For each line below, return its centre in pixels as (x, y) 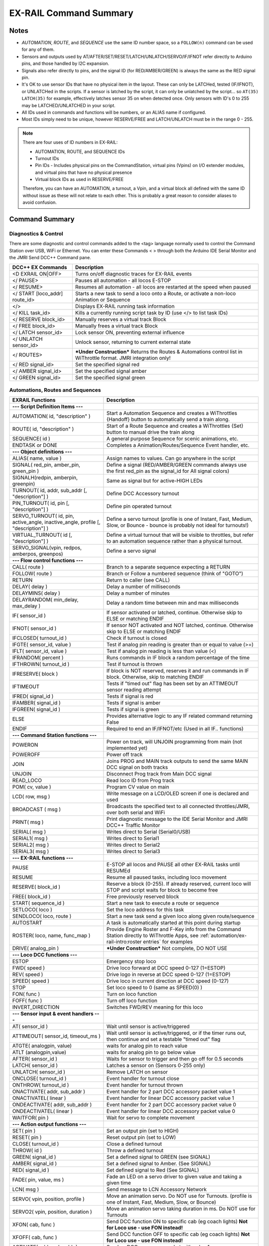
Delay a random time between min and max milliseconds (173, 603)
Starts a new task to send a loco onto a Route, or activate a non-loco (155, 293)
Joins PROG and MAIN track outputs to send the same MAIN (177, 761)
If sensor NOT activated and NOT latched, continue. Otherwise (180, 625)
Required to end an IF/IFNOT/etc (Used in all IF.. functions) (175, 729)
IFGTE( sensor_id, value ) (42, 644)
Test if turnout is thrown (134, 664)
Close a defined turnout (134, 1144)
